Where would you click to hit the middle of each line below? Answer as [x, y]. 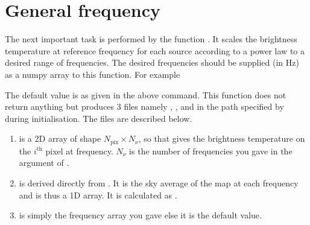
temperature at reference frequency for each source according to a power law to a [155, 50]
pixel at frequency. [79, 151]
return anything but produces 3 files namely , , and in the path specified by [144, 106]
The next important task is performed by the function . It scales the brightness [151, 39]
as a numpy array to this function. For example [93, 74]
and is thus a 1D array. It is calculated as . [98, 195]
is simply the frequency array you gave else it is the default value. [140, 215]
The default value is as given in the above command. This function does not [146, 94]
